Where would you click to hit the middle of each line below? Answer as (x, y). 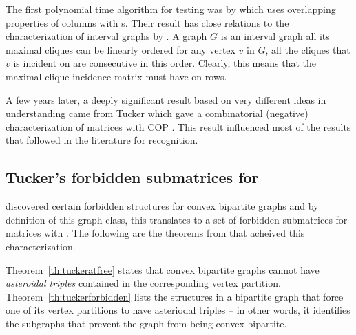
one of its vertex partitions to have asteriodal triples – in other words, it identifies (178, 310)
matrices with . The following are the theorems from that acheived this (155, 233)
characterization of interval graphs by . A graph (106, 36)
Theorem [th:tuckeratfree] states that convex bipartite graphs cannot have (163, 269)
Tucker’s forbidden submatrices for (132, 177)
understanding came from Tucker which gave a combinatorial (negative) (157, 113)
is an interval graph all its (275, 36)
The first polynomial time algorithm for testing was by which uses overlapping (171, 9)
